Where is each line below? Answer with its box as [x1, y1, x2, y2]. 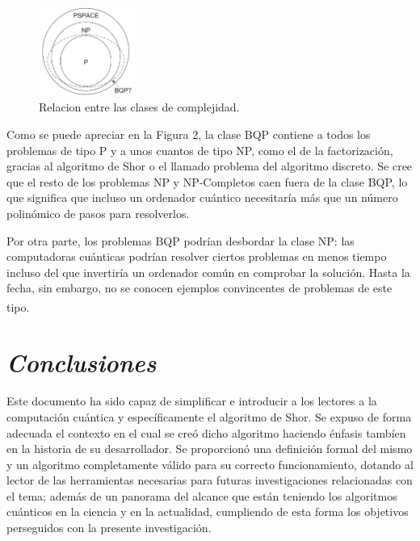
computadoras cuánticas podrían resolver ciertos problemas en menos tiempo [6, 248, 387, 265]
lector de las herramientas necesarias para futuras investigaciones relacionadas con [6, 472, 413, 489]
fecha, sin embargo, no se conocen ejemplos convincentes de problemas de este [6, 279, 393, 296]
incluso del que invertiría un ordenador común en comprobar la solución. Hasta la [6, 263, 410, 280]
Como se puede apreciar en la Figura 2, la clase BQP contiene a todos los [6, 126, 371, 142]
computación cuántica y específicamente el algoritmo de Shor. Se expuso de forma [6, 408, 412, 425]
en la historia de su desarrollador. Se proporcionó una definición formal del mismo [6, 440, 413, 457]
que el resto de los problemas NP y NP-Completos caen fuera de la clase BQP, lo [6, 173, 408, 190]
